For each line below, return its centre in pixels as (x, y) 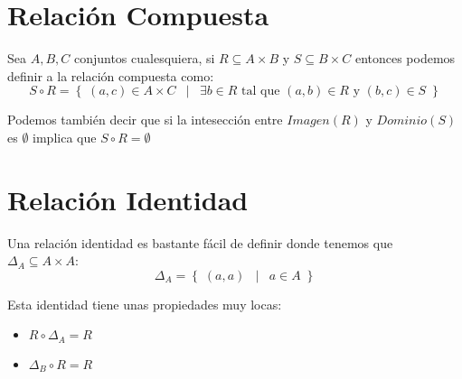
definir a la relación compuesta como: (111, 75)
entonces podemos (405, 58)
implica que (65, 137)
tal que (261, 92)
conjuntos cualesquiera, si (144, 58)
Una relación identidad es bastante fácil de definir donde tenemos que (200, 242)
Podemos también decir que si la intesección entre (145, 120)
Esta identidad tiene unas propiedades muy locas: (145, 304)
